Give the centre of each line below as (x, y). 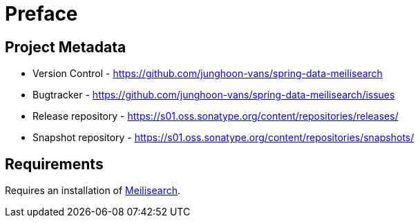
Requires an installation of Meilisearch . (93, 191)
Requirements (54, 164)
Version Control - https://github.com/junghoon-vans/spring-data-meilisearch (208, 74)
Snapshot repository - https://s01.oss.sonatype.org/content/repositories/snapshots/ (223, 138)
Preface (41, 14)
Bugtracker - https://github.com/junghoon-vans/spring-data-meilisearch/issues (214, 95)
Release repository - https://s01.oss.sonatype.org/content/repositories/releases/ (216, 116)
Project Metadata (66, 47)
